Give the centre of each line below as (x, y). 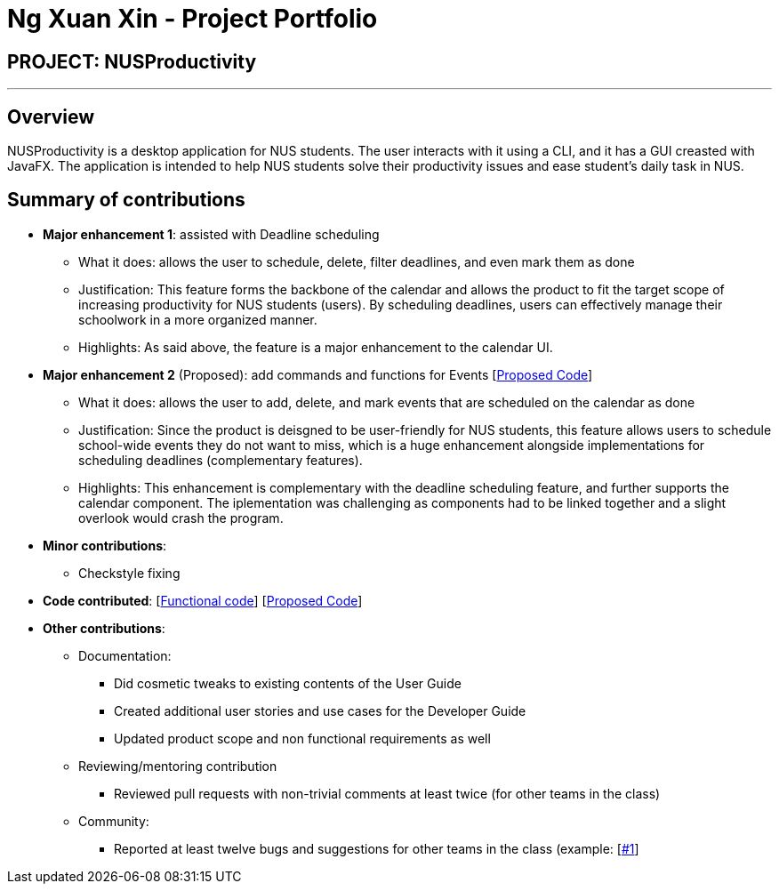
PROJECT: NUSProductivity (132, 61)
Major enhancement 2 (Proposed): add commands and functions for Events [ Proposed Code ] (318, 374)
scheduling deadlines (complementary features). (221, 460)
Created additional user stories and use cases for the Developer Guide (320, 710)
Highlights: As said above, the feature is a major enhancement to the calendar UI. (316, 347)
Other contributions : (104, 628)
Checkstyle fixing (129, 573)
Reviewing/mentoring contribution (178, 766)
